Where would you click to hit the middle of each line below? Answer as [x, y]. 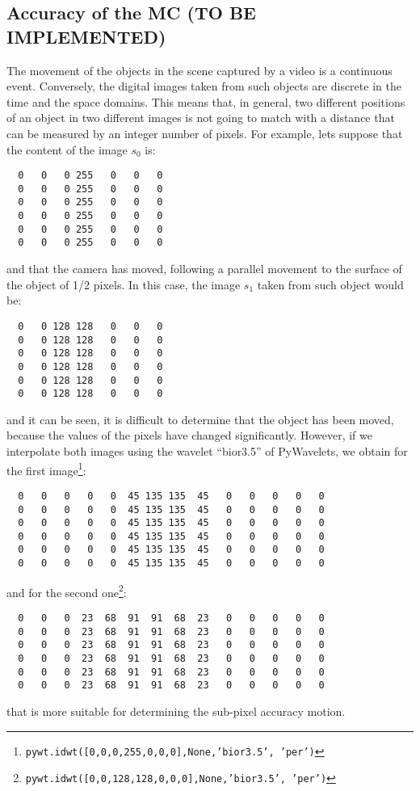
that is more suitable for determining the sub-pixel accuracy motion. [176, 711]
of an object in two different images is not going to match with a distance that [201, 118]
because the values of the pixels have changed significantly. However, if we [189, 435]
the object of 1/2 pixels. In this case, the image [124, 284]
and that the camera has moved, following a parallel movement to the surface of [204, 269]
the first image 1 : [46, 469]
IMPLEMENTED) [86, 36]
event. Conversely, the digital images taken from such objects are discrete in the [204, 86]
